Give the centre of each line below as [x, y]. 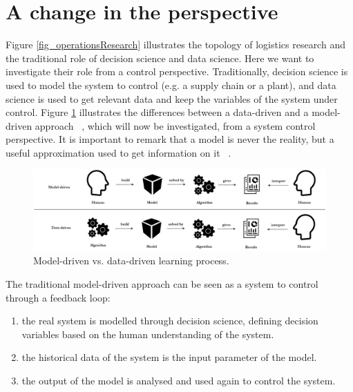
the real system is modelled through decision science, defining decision [170, 321]
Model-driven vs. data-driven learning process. [131, 261]
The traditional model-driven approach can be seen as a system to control [162, 284]
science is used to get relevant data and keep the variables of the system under [172, 98]
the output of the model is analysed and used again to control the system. [179, 381]
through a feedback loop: [58, 297]
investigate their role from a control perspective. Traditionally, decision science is [177, 71]
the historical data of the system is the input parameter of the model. [169, 357]
